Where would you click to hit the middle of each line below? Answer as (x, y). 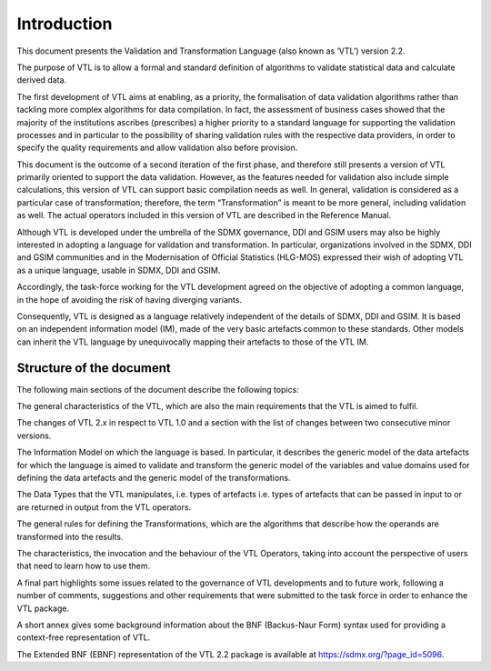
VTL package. (43, 608)
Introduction (65, 24)
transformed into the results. (70, 536)
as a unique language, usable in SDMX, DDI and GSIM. (119, 270)
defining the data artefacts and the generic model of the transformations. (154, 478)
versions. (34, 436)
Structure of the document (94, 368)
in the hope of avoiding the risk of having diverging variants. (130, 299)
